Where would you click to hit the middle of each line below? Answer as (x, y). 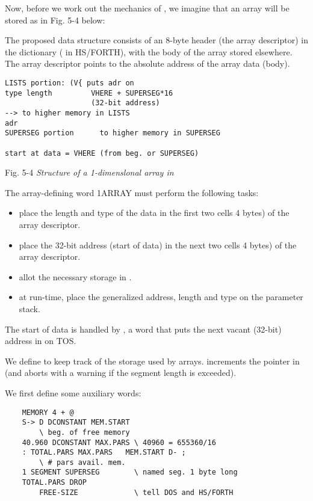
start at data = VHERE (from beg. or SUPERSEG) (102, 153)
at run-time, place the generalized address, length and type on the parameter (161, 297)
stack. (29, 308)
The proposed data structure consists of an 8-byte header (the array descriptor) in (156, 40)
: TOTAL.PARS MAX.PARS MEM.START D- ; (104, 453)
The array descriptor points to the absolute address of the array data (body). (147, 63)
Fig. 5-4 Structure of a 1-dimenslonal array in (89, 172)
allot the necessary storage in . (75, 276)
